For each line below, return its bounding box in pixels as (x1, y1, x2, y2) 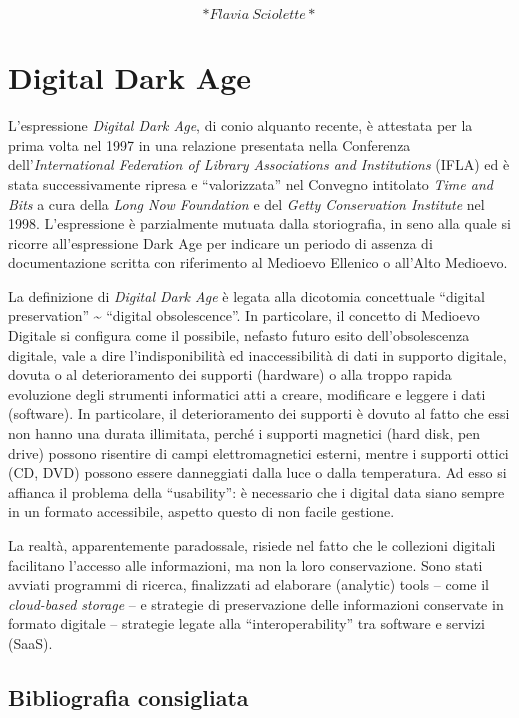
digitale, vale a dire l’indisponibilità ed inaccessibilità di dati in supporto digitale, (8, 344, 507, 365)
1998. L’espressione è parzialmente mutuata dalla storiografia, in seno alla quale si (8, 213, 511, 234)
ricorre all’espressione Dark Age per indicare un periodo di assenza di (8, 232, 433, 253)
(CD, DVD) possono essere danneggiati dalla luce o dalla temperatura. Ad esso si (8, 462, 507, 483)
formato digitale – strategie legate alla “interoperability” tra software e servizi (8, 613, 485, 634)
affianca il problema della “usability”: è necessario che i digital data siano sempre (8, 481, 505, 502)
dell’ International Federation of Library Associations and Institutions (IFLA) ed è (8, 154, 510, 175)
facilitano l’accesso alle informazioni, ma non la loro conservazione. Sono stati (8, 554, 483, 575)
